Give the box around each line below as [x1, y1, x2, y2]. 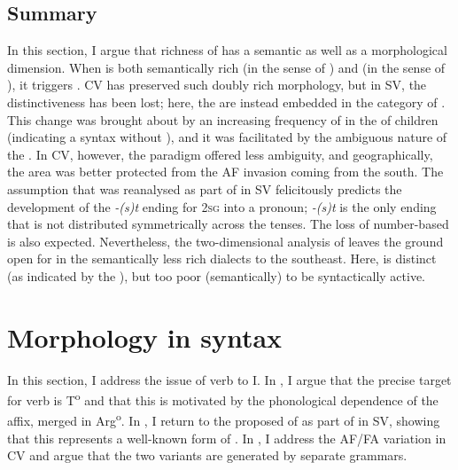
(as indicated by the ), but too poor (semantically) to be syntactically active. [7, 266, 425, 285]
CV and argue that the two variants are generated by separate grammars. [7, 446, 408, 465]
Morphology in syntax [7, 318, 283, 355]
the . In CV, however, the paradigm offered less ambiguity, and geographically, [7, 145, 433, 163]
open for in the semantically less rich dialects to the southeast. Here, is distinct [7, 249, 437, 268]
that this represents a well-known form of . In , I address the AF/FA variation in [7, 428, 446, 447]
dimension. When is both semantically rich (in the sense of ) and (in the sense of [7, 58, 446, 76]
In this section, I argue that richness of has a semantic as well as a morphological [7, 41, 447, 59]
